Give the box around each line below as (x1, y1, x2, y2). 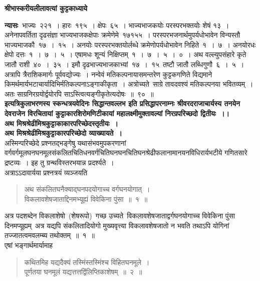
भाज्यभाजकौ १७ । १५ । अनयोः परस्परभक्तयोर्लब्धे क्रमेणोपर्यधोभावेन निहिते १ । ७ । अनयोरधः (5, 39, 256, 50)
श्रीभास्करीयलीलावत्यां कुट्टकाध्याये (5, 3, 88, 13)
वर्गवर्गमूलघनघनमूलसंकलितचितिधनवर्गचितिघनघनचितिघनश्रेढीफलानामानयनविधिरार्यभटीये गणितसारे (5, 147, 247, 158)
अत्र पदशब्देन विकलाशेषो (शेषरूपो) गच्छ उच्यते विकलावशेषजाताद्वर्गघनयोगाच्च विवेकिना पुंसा (5, 210, 235, 221)
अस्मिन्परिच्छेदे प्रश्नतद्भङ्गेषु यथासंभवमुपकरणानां (5, 137, 126, 148)
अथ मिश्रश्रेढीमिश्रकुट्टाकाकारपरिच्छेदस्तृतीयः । (5, 118, 119, 128)
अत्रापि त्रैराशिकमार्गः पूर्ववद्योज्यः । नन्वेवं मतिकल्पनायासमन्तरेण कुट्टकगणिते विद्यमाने (5, 69, 212, 79)
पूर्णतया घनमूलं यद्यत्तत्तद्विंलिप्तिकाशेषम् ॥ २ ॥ (24, 266, 142, 277)
